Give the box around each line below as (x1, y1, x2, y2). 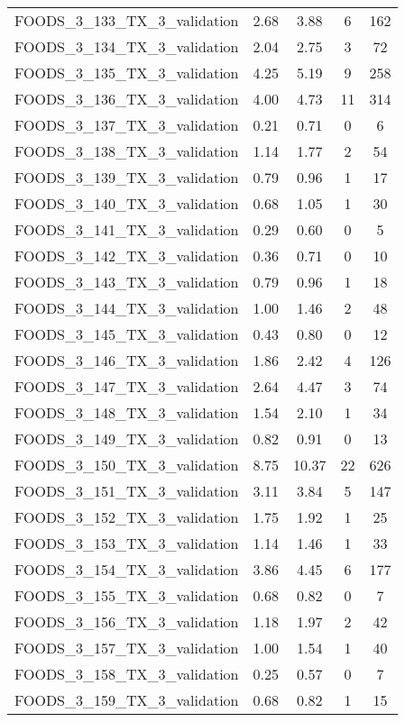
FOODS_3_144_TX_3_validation (14, 297, 239, 318)
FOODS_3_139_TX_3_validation (14, 167, 239, 187)
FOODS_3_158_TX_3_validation (14, 663, 239, 684)
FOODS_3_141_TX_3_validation (14, 219, 239, 240)
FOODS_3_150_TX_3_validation (14, 454, 239, 475)
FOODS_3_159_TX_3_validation (14, 690, 239, 710)
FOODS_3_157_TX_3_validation (14, 637, 239, 658)
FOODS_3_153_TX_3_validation (14, 533, 239, 553)
